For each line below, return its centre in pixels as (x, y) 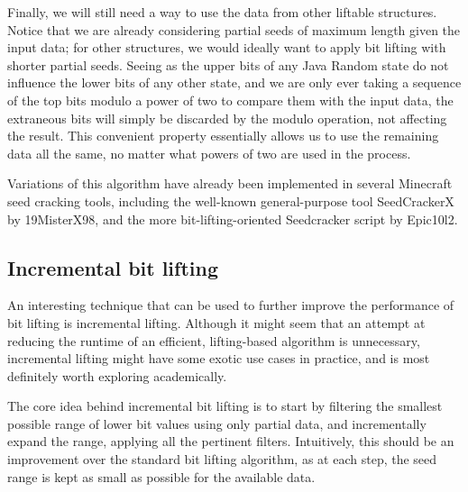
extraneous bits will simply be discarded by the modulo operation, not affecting (227, 118)
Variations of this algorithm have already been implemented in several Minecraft (230, 183)
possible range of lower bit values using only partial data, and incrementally (217, 423)
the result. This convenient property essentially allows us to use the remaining (223, 136)
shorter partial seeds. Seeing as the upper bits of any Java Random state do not (228, 64)
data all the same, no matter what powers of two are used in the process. (209, 153)
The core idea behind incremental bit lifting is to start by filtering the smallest (225, 406)
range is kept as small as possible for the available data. (161, 476)
